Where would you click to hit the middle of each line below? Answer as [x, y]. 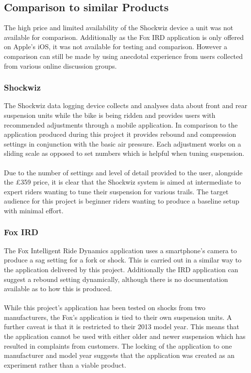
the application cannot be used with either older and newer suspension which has [125, 336]
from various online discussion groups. [60, 65]
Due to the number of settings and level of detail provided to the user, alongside [123, 172]
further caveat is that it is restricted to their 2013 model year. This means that [122, 326]
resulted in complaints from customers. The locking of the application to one [118, 345]
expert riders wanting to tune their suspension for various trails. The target [116, 191]
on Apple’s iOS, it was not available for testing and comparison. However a [116, 47]
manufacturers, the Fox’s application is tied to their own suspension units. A [118, 317]
